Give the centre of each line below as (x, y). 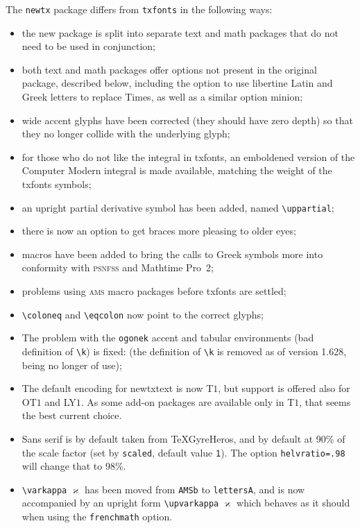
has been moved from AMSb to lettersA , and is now (195, 489)
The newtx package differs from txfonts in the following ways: (139, 9)
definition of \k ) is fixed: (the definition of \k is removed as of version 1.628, (184, 351)
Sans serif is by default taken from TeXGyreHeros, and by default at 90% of (183, 438)
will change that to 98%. (74, 466)
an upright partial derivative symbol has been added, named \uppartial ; (178, 207)
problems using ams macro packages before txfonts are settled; (154, 291)
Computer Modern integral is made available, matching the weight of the (177, 170)
